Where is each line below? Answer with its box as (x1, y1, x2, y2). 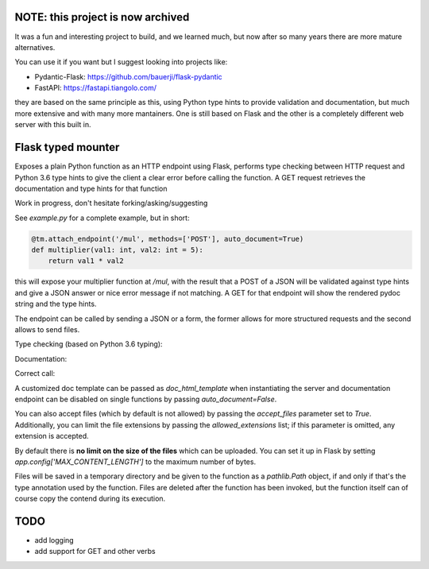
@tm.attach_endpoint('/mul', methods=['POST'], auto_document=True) (31, 234, 304, 243)
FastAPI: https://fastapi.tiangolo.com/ (34, 83, 157, 93)
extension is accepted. (14, 432, 89, 441)
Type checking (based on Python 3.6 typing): (14, 339, 163, 349)
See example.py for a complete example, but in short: (14, 213, 190, 223)
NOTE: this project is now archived (14, 10, 190, 24)
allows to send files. (14, 325, 80, 335)
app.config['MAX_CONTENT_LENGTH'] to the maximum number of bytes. (14, 457, 257, 466)
